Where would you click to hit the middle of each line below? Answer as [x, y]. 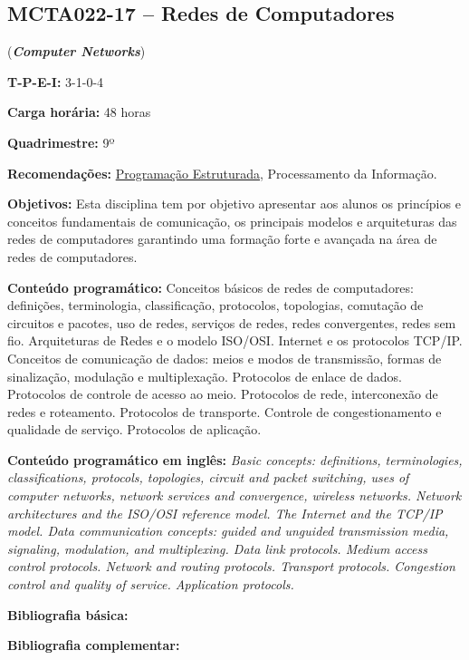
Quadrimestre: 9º [61, 142]
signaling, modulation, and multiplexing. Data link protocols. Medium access [217, 548]
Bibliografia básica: [68, 614]
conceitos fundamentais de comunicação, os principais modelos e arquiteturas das [232, 221]
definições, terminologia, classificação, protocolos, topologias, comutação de [215, 305]
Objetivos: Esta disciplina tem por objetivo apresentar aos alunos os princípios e [234, 204]
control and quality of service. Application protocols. [151, 584]
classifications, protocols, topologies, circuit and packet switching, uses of [208, 477]
